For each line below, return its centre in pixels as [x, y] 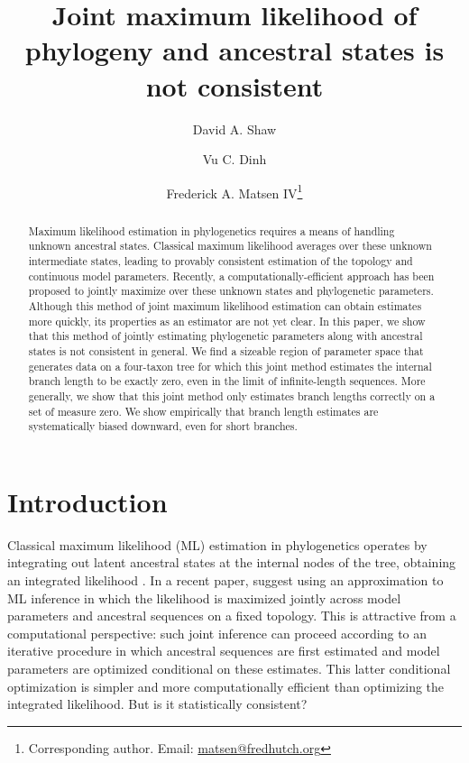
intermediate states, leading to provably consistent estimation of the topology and [221, 261]
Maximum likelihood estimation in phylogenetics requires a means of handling [212, 230]
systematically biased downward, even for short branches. [163, 426]
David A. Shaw [234, 129]
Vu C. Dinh [234, 159]
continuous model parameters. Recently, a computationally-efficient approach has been [231, 276]
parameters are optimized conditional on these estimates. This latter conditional [229, 669]
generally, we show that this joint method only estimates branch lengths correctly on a [232, 395]
